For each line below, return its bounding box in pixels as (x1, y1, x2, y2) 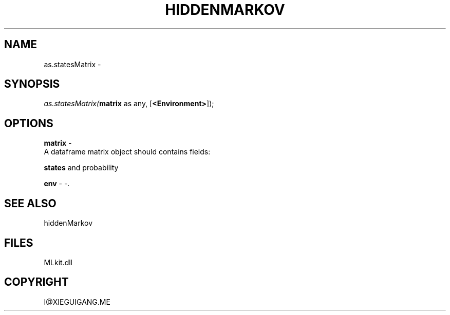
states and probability (44, 163, 119, 172)
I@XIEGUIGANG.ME (44, 297, 110, 306)
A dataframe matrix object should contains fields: (44, 147, 211, 156)
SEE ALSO (4, 196, 57, 210)
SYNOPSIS (4, 77, 60, 91)
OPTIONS (4, 116, 53, 130)
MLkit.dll (44, 258, 72, 267)
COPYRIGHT (4, 275, 69, 289)
